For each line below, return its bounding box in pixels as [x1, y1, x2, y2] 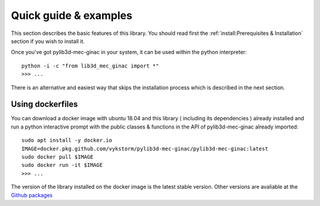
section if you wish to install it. [11, 37, 85, 44]
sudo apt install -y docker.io [21, 137, 113, 144]
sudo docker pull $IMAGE [21, 153, 94, 160]
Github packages [11, 191, 53, 198]
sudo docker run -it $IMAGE [21, 162, 103, 169]
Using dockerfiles [11, 99, 78, 110]
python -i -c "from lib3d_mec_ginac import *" [21, 62, 159, 69]
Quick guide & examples [11, 9, 133, 22]
